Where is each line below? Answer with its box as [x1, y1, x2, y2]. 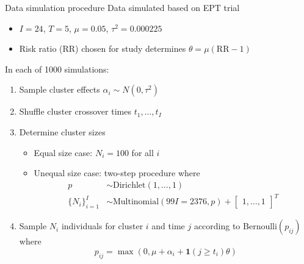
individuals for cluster [61, 219, 143, 232]
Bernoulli [243, 223, 277, 232]
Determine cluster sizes [19, 125, 106, 138]
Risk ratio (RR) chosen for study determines [19, 42, 186, 55]
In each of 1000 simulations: [5, 62, 109, 75]
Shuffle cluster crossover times [19, 105, 131, 118]
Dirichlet [112, 180, 146, 190]
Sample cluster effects [19, 83, 100, 96]
